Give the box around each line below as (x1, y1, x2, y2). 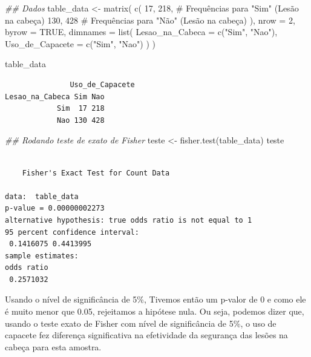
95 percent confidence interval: (5, 228, 139, 237)
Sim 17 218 (56, 104, 105, 113)
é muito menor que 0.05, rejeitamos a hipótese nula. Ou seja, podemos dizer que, (5, 305, 304, 318)
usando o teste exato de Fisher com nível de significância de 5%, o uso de (5, 316, 277, 329)
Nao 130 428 (56, 116, 105, 125)
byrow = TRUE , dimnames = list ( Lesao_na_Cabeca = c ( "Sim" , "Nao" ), (5, 25, 278, 38)
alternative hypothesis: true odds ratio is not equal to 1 (5, 215, 252, 224)
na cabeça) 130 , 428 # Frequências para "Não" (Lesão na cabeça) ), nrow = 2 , (5, 13, 295, 26)
